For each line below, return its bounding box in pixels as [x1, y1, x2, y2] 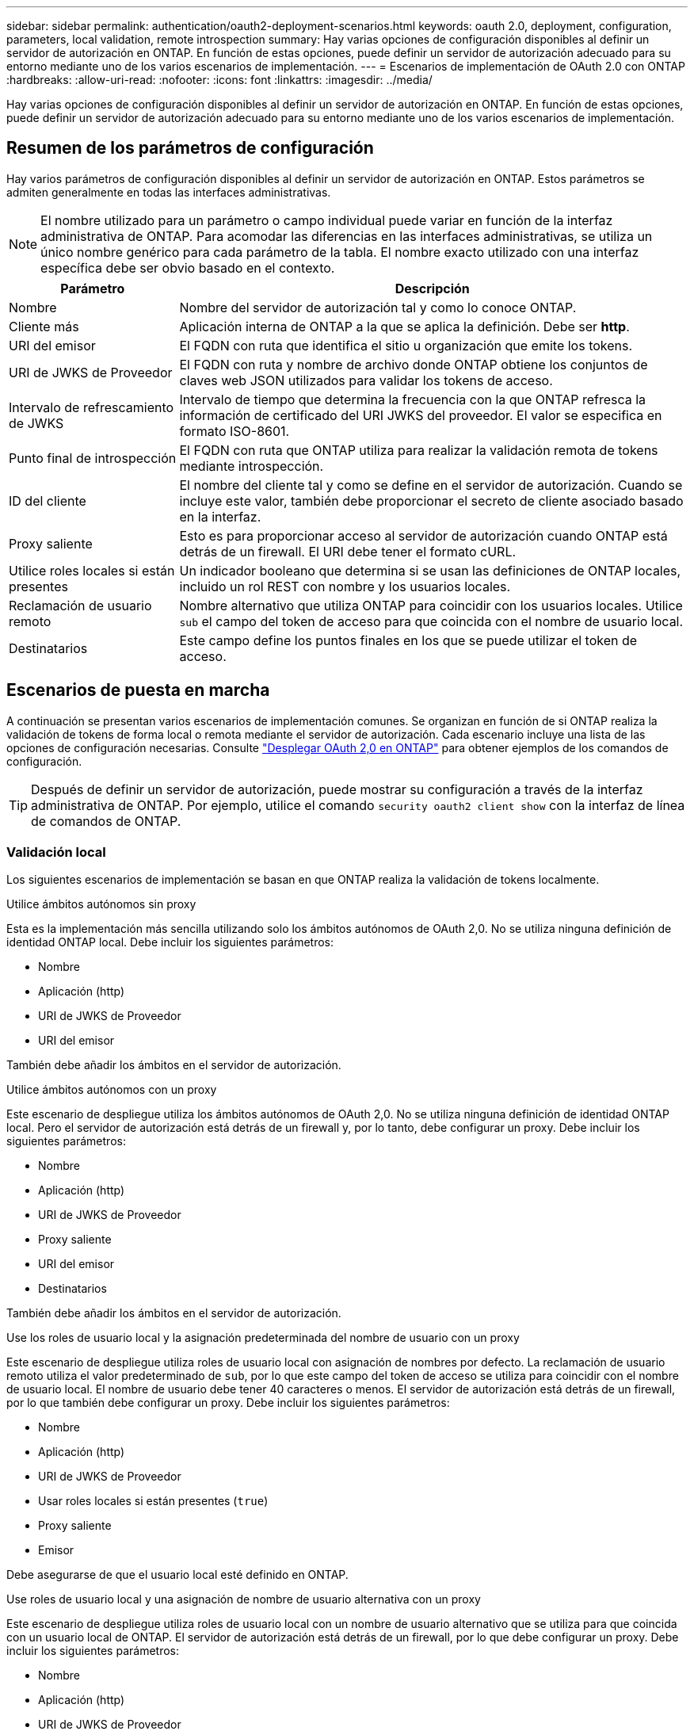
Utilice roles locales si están [9, 562, 175, 579]
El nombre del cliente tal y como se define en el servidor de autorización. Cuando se [179, 476, 683, 493]
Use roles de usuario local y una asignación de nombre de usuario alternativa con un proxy [6, 1592, 481, 1607]
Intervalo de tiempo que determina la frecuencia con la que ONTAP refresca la [179, 391, 646, 407]
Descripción [395, 280, 470, 296]
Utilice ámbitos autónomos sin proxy [6, 897, 196, 911]
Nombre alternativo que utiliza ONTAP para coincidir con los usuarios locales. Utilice [179, 597, 683, 613]
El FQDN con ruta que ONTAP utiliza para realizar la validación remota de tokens [179, 441, 658, 458]
